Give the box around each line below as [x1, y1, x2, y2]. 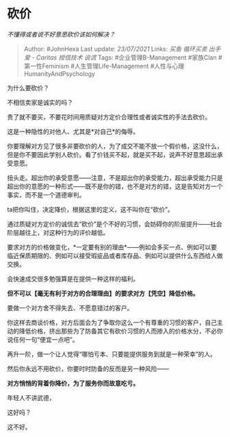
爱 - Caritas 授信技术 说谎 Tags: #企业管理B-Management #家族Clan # [23, 53, 222, 62]
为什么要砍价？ [7, 84, 49, 92]
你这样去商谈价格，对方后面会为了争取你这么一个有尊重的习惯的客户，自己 [7, 318, 217, 326]
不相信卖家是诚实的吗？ [7, 98, 73, 106]
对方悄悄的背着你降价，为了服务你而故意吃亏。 [7, 379, 139, 387]
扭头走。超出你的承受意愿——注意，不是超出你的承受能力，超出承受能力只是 [7, 173, 223, 182]
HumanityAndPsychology [23, 69, 96, 77]
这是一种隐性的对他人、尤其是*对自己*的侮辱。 [7, 127, 140, 136]
